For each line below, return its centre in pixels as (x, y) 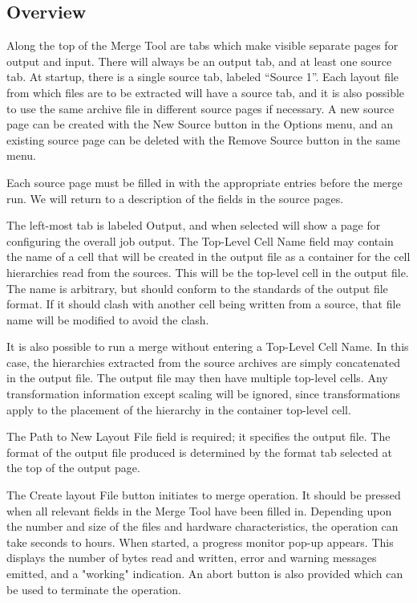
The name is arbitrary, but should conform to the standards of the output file (197, 288)
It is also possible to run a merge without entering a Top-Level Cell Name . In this (208, 346)
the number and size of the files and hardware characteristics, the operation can (202, 526)
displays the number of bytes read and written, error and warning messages (192, 558)
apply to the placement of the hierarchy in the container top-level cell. (179, 409)
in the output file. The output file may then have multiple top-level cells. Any (197, 378)
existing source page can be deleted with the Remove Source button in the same (203, 139)
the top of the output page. (73, 468)
